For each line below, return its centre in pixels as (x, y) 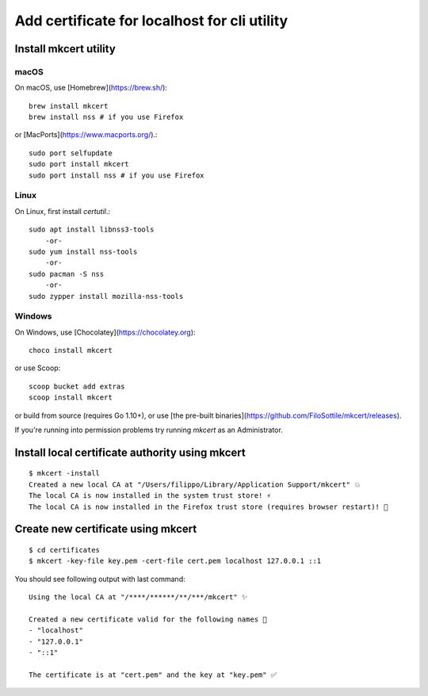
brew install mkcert (69, 106)
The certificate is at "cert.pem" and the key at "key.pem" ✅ (153, 675)
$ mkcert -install (65, 473)
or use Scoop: (38, 368)
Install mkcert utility (65, 49)
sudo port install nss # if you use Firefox (117, 175)
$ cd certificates (65, 550)
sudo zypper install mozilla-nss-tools (106, 296)
